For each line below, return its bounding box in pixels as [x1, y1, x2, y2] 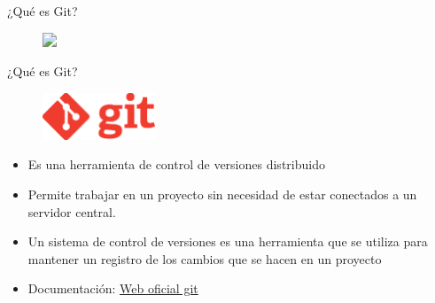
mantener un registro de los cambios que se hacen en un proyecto [27, 249, 382, 268]
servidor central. [27, 202, 116, 221]
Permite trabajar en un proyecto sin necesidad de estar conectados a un [27, 185, 417, 203]
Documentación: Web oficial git [27, 279, 198, 298]
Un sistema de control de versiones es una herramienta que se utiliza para [27, 232, 428, 251]
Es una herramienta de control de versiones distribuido [27, 155, 325, 174]
